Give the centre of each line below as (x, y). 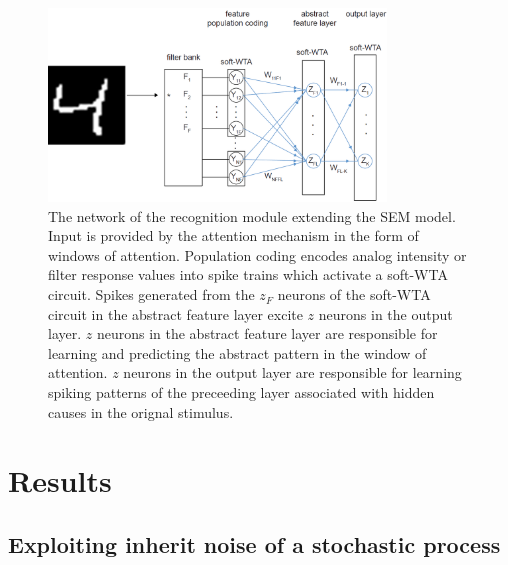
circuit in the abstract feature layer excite (175, 313)
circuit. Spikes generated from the (151, 294)
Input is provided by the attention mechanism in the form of (233, 235)
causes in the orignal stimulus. (141, 411)
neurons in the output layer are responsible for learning (292, 372)
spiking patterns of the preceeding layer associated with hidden (241, 392)
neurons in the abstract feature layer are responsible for (267, 333)
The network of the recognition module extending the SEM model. (252, 215)
